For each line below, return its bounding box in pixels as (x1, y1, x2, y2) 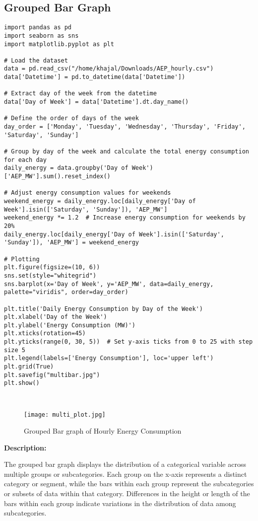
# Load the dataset (4, 57, 68, 64)
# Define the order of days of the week (4, 115, 139, 122)
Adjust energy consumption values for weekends (11, 189, 171, 197)
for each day (4, 156, 47, 163)
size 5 (4, 346, 25, 354)
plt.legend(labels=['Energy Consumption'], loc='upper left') (4, 355, 214, 362)
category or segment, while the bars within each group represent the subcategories (4, 478, 254, 489)
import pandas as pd (4, 24, 72, 31)
